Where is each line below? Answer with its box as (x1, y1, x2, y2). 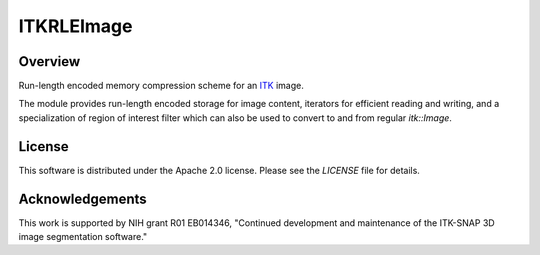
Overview (18, 53, 81, 70)
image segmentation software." (18, 231, 148, 243)
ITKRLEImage (18, 15, 133, 37)
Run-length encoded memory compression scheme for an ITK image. (18, 80, 304, 92)
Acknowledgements (18, 190, 147, 207)
